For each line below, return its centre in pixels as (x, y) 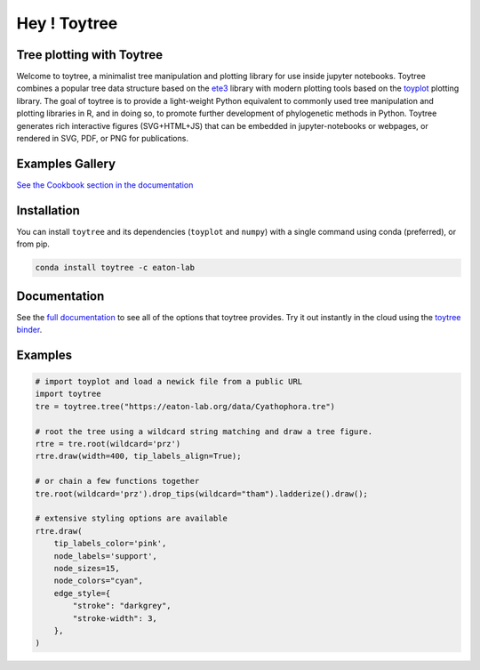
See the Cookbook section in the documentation (105, 185)
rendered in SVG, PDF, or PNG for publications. (102, 139)
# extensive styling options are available (132, 519)
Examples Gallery (66, 163)
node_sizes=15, (87, 568)
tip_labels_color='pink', (110, 544)
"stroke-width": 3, (115, 618)
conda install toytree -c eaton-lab (115, 268)
